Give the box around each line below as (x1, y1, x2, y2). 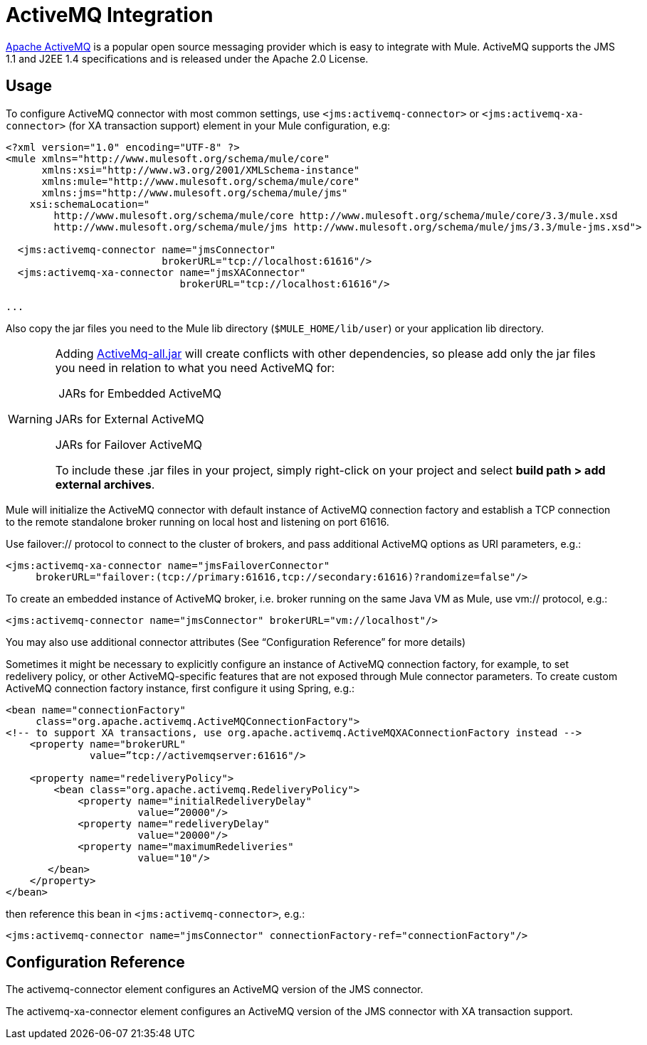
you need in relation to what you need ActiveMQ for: (55, 360, 335, 375)
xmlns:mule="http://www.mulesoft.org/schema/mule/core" (41, 175, 360, 187)
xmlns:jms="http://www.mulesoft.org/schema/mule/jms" (41, 186, 348, 198)
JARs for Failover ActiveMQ (55, 437, 203, 452)
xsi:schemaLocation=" (29, 198, 150, 210)
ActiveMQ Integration (6, 3, 214, 27)
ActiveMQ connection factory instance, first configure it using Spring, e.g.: (6, 681, 355, 694)
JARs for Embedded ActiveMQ (58, 386, 221, 401)
